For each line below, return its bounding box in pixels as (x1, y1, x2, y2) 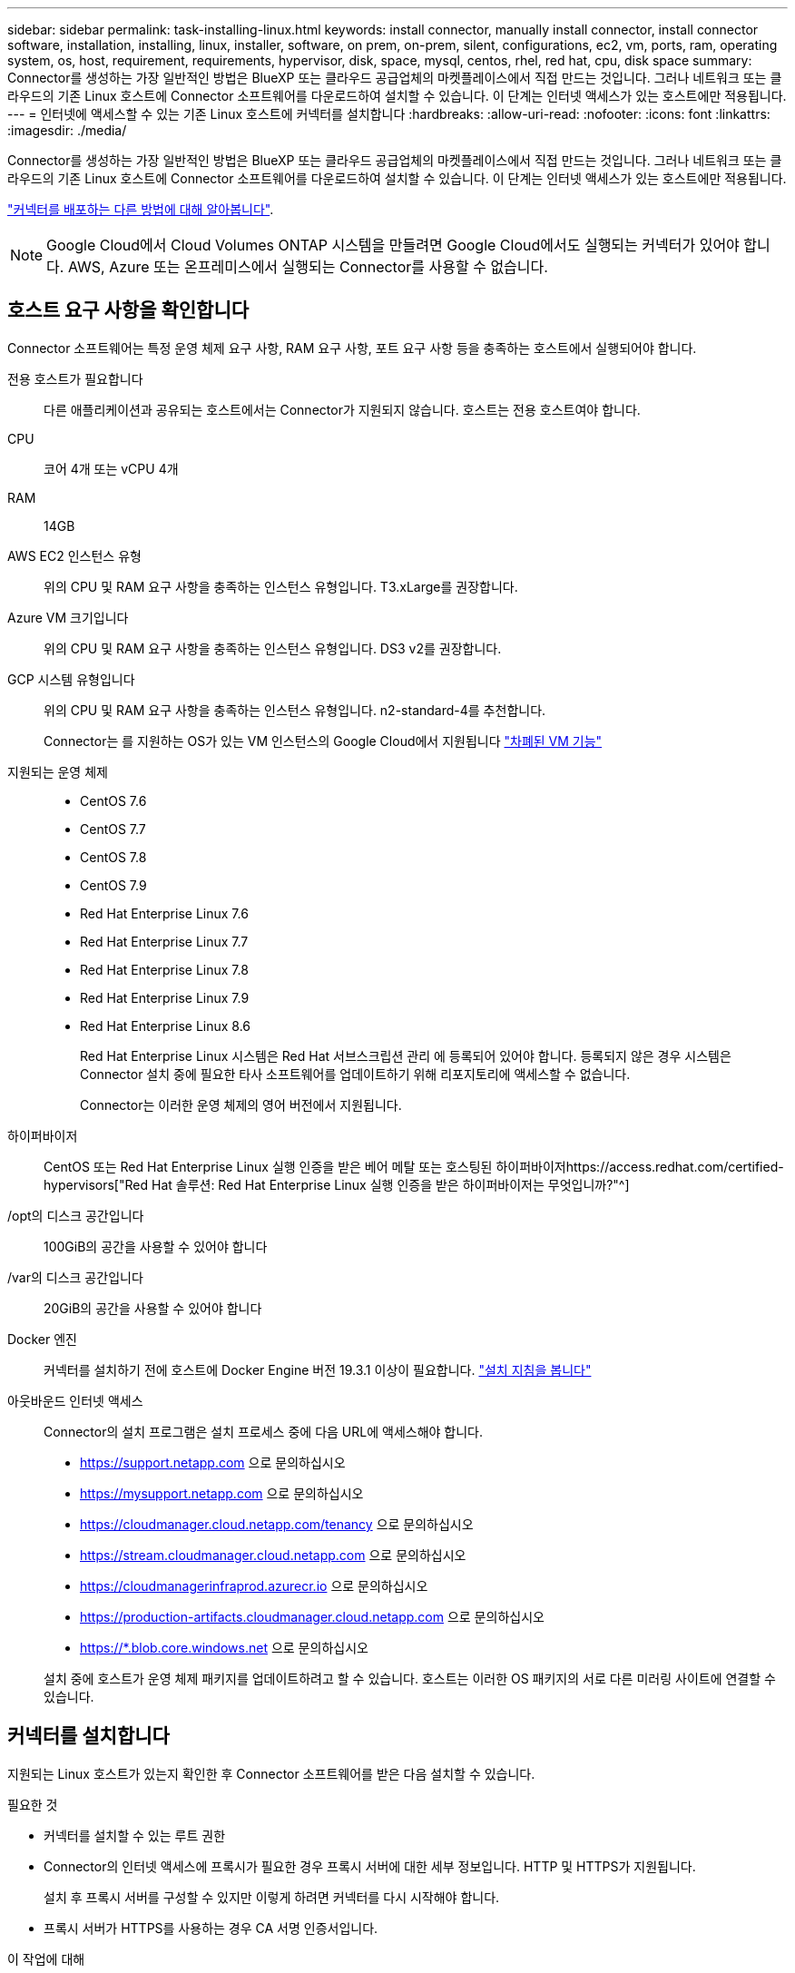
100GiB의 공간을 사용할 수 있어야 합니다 (44, 1238, 268, 1254)
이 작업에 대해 (7, 1950, 85, 1967)
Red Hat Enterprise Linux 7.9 (80, 989, 250, 1006)
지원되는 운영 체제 (7, 763, 108, 780)
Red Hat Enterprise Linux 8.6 (80, 1017, 251, 1034)
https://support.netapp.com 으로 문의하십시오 (80, 1454, 346, 1470)
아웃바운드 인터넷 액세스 (7, 1392, 143, 1409)
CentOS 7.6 (80, 792, 147, 809)
